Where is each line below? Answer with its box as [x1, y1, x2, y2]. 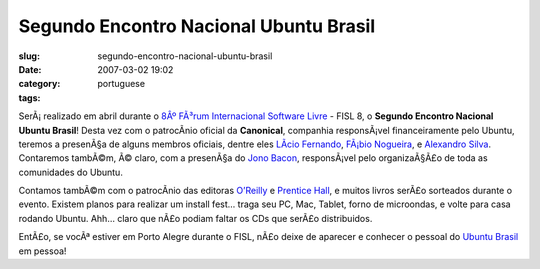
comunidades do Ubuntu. [18, 166, 124, 178]
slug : [18, 50, 40, 62]
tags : [18, 91, 41, 104]
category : [18, 78, 61, 90]
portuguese [97, 78, 145, 90]
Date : [18, 63, 42, 75]
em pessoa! [18, 245, 67, 257]
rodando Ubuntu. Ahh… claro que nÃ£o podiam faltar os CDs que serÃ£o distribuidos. [18, 212, 373, 224]
